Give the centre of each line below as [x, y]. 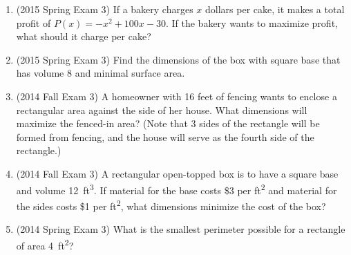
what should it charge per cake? [84, 36]
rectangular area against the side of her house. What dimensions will [162, 110]
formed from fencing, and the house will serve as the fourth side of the [165, 136]
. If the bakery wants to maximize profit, [252, 22]
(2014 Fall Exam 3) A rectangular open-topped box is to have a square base [177, 173]
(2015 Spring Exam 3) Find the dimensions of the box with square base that [178, 59]
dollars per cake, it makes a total [275, 9]
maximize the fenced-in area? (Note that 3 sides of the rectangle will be [168, 123]
